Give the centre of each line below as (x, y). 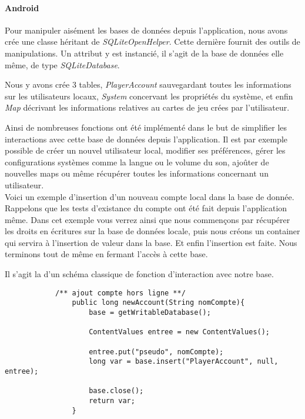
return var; (112, 400)
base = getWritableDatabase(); (150, 312)
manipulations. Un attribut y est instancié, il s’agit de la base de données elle (144, 53)
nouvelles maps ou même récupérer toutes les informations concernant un (137, 173)
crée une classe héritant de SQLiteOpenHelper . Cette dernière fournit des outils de (152, 41)
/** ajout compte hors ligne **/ (120, 293)
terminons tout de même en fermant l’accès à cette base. (106, 254)
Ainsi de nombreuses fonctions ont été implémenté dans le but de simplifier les (146, 127)
